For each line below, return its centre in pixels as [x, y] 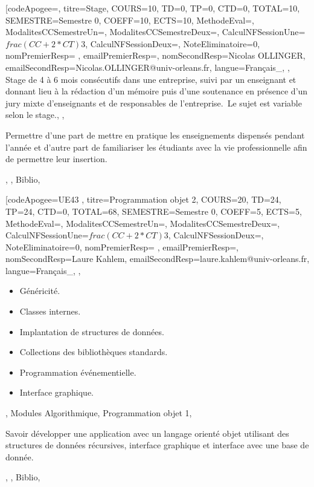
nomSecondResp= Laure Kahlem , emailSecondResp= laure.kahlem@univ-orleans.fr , [158, 259]
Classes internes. [50, 311]
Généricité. [40, 291]
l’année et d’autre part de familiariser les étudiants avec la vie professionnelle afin [156, 147]
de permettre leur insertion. [56, 159]
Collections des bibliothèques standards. [94, 352]
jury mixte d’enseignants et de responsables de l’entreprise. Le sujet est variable [154, 103]
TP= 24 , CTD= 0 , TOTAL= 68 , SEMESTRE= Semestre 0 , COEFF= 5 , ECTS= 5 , [154, 211]
